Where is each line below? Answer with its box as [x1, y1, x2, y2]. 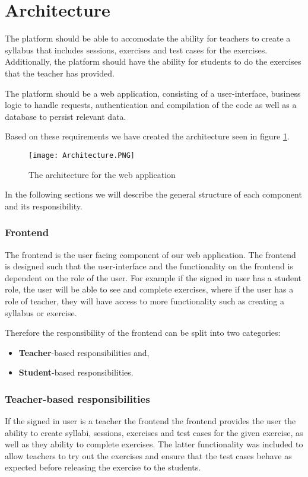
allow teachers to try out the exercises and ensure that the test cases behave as [5, 449, 292, 462]
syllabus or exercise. [5, 306, 77, 319]
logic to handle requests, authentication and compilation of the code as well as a [5, 98, 297, 111]
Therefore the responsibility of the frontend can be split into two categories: [5, 326, 281, 339]
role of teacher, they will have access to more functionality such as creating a [5, 294, 284, 307]
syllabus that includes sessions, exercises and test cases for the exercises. [5, 43, 268, 56]
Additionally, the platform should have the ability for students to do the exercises [5, 55, 301, 68]
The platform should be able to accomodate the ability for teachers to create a [5, 32, 291, 44]
